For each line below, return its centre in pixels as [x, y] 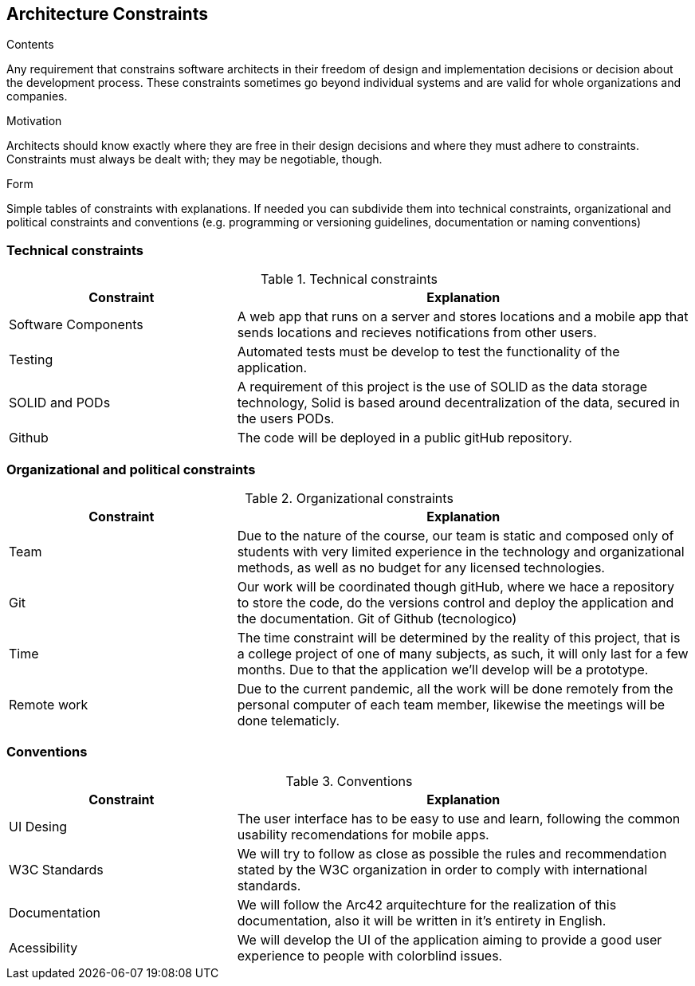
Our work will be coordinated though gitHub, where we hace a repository [456, 586]
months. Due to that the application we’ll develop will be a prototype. [443, 669]
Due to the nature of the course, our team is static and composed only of [455, 535]
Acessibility [43, 947]
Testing [31, 360]
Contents [30, 45]
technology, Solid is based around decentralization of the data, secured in [458, 403]
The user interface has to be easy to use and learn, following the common [459, 818]
